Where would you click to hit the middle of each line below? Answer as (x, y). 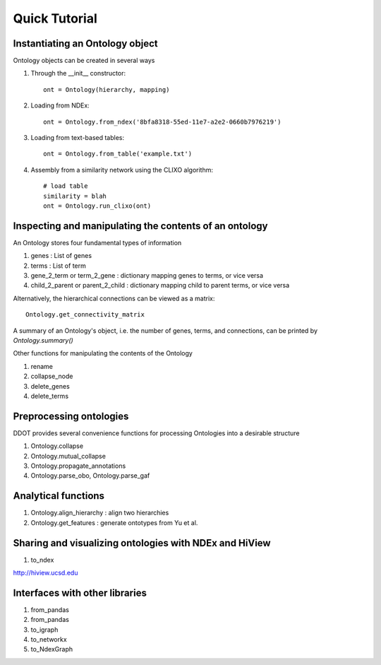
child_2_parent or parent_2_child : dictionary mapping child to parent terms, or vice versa (160, 286)
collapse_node (52, 376)
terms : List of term (58, 266)
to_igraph (44, 630)
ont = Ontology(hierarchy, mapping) (107, 89)
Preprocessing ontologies (71, 416)
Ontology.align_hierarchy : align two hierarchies (100, 513)
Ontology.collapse (57, 446)
